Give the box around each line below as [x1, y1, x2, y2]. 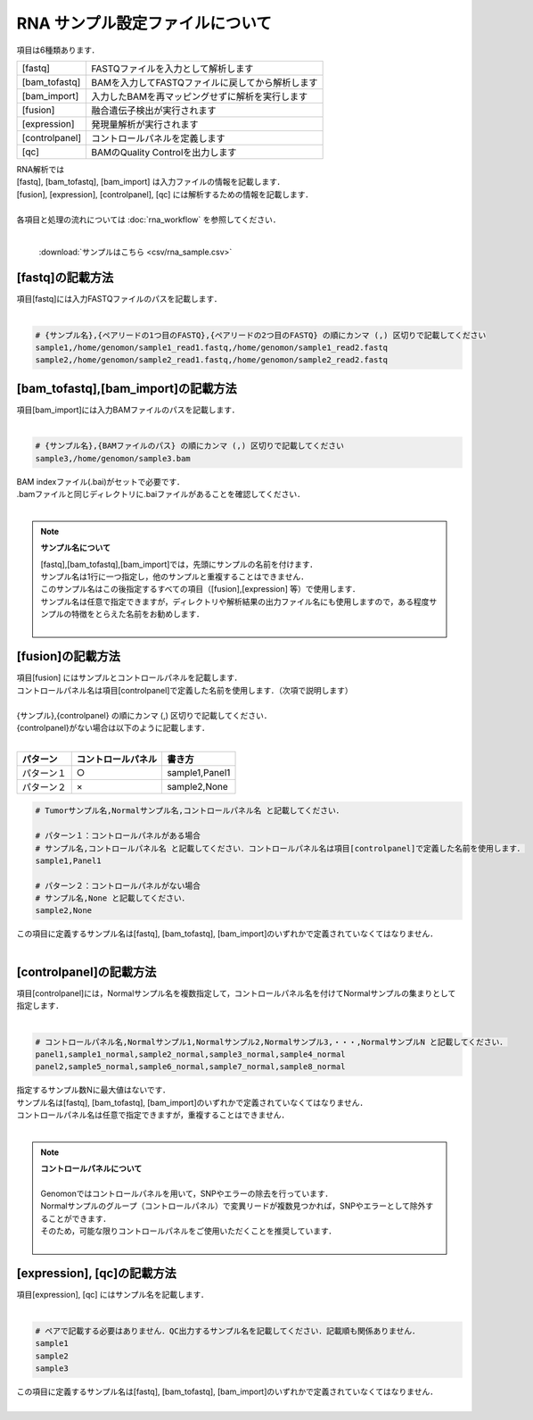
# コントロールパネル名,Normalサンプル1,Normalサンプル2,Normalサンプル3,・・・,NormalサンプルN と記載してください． [35, 1036, 508, 1047]
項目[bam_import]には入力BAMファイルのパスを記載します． [16, 404, 240, 415]
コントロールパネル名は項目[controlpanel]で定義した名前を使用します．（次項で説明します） [16, 685, 354, 695]
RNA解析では [16, 163, 65, 174]
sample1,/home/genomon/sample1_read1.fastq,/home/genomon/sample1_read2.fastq [35, 342, 388, 353]
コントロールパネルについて [40, 1163, 143, 1174]
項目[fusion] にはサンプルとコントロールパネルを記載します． [16, 672, 242, 683]
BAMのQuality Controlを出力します [90, 145, 237, 158]
